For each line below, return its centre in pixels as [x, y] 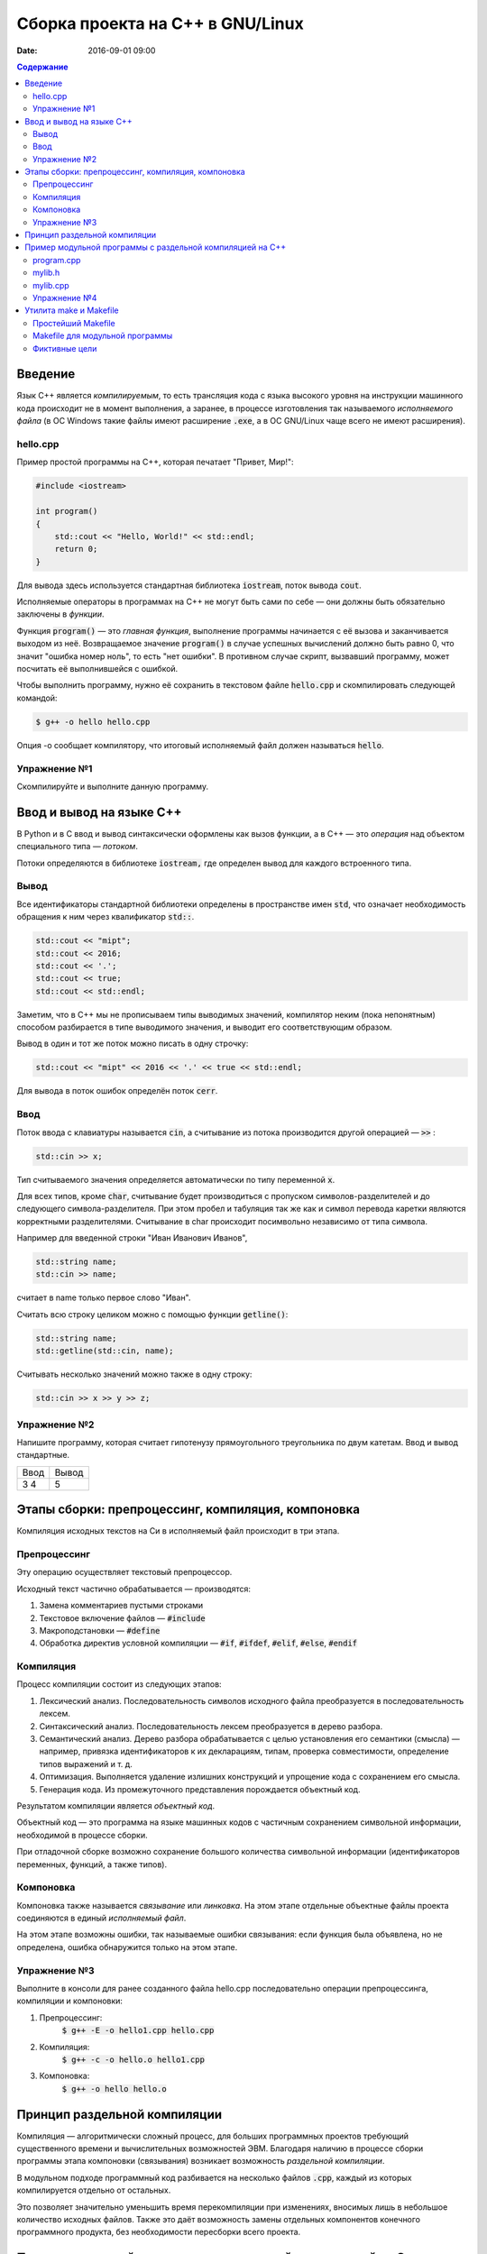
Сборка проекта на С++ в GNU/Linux [160, 23]
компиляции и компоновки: [70, 2001]
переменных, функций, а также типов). [92, 1864]
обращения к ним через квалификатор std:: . [106, 917]
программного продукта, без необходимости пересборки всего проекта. [159, 2232]
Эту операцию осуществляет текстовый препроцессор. [124, 1572]
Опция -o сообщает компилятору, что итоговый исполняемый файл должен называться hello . [200, 745]
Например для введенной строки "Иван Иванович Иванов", [132, 1238]
